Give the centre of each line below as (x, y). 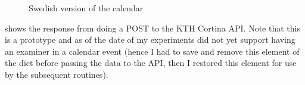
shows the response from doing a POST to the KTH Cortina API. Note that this (152, 28)
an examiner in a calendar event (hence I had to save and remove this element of (152, 51)
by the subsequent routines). (57, 74)
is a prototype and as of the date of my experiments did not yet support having (150, 40)
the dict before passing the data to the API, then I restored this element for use (151, 63)
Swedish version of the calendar (86, 8)
